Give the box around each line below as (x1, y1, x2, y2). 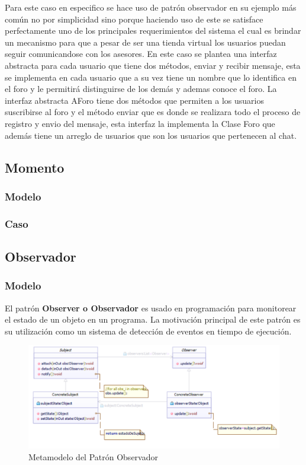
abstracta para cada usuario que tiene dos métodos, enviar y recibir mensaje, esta (5, 59, 301, 71)
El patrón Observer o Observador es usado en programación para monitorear (5, 301, 297, 314)
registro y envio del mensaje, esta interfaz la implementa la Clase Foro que (5, 117, 275, 129)
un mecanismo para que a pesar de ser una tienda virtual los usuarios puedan (5, 36, 286, 48)
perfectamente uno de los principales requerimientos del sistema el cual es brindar (5, 24, 301, 37)
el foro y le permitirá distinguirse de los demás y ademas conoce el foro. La (5, 82, 277, 95)
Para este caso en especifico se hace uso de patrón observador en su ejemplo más (5, 1, 297, 13)
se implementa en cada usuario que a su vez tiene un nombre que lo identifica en (5, 71, 297, 83)
